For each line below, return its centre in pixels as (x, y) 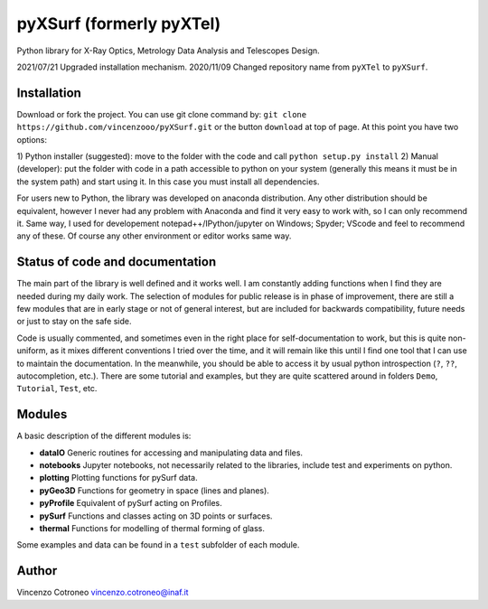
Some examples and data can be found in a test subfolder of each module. (158, 545)
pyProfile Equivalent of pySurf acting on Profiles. (131, 503)
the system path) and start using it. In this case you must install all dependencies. (168, 182)
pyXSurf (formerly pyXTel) (119, 23)
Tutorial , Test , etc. (57, 389)
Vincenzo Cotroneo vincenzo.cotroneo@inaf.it (103, 593)
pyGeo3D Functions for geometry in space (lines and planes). (155, 490)
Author (37, 571)
